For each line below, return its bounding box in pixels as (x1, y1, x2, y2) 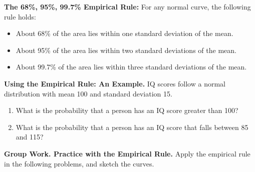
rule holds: (4, 11, 36, 21)
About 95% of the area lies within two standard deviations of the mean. (16, 44, 236, 55)
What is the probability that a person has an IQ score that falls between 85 (16, 121, 248, 132)
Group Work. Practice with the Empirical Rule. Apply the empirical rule (4, 148, 250, 158)
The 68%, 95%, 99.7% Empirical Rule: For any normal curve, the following (4, 1, 251, 11)
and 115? (16, 131, 44, 142)
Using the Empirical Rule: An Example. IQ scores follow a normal (4, 78, 225, 88)
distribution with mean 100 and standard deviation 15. (4, 88, 172, 98)
